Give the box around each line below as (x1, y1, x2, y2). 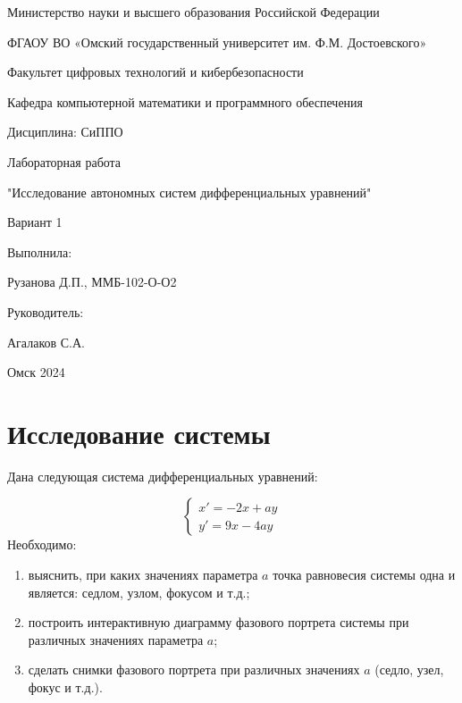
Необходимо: (7, 535, 77, 554)
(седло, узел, (374, 660, 444, 679)
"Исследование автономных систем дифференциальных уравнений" (7, 182, 372, 201)
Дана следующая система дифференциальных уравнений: (7, 466, 318, 485)
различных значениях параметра (28, 630, 204, 649)
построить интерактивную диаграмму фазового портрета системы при (28, 613, 409, 632)
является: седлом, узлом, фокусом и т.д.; (28, 582, 250, 601)
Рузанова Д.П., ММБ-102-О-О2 (7, 272, 177, 291)
